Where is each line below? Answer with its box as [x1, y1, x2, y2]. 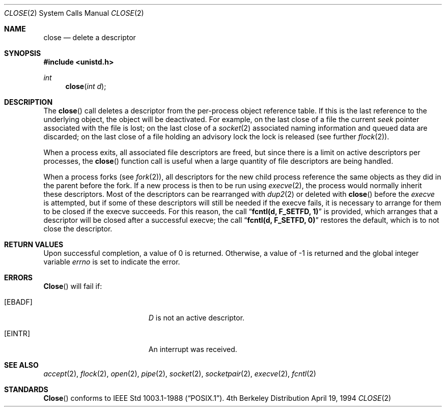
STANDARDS [4, 385, 48, 394]
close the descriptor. [43, 224, 113, 233]
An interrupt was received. [148, 345, 237, 354]
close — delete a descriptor [43, 33, 136, 42]
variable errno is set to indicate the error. [43, 257, 180, 266]
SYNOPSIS [4, 49, 41, 57]
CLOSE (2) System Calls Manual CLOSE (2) [4, 9, 144, 17]
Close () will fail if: [43, 282, 102, 290]
